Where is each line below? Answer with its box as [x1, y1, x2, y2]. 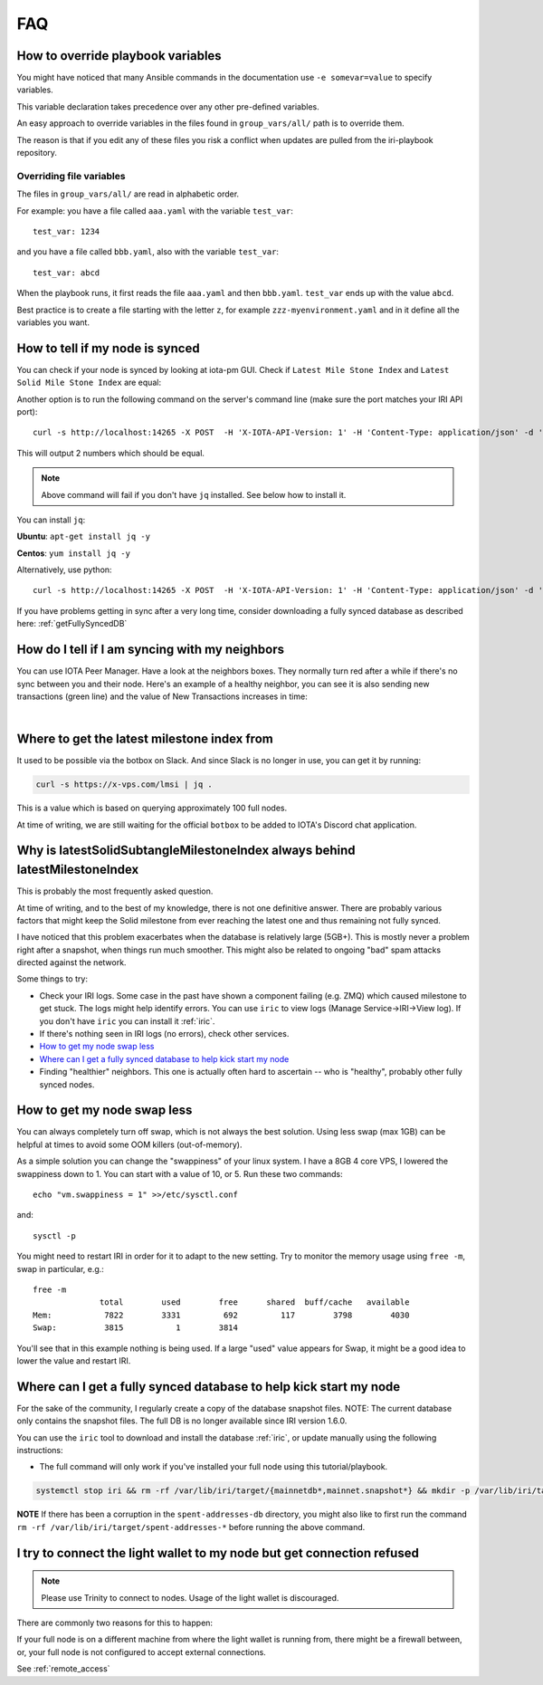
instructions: [16, 1445, 63, 1456]
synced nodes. [39, 1078, 95, 1090]
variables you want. [16, 317, 90, 328]
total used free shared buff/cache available [100, 1297, 410, 1307]
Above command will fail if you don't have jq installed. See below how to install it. [41, 489, 347, 500]
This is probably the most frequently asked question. [16, 886, 214, 896]
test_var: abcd [33, 267, 100, 278]
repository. [16, 148, 58, 158]
